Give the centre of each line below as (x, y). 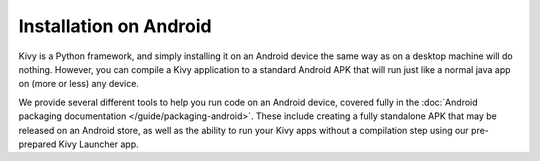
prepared (37, 144)
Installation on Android (115, 26)
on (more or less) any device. (79, 84)
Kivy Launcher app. (98, 144)
